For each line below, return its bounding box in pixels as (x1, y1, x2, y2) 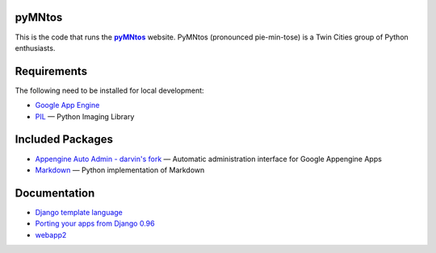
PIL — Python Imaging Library (35, 111, 135, 121)
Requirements (15, 64, 88, 78)
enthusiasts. (15, 43, 56, 52)
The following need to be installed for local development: (15, 85, 205, 95)
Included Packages (15, 133, 113, 147)
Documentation (15, 186, 95, 200)
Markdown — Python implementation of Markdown (35, 165, 205, 175)
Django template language (35, 207, 123, 217)
